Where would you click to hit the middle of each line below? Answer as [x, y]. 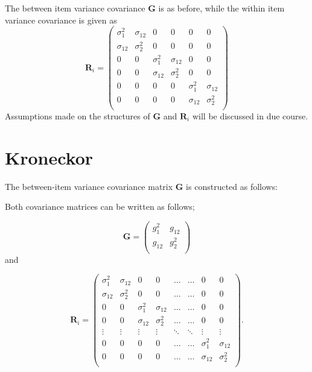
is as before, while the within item [221, 8]
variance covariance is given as [61, 20]
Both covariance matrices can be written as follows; [100, 206]
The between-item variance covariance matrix [89, 186]
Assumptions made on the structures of [78, 115]
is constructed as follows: [232, 186]
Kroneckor [49, 157]
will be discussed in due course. [250, 115]
